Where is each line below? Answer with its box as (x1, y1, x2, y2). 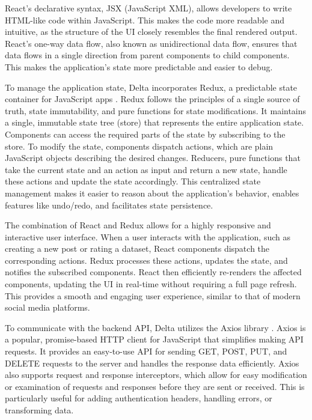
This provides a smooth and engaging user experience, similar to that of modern (5, 289, 301, 302)
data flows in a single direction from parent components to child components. (5, 49, 290, 61)
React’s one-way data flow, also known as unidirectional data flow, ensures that (5, 37, 298, 49)
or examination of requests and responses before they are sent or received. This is (5, 380, 305, 392)
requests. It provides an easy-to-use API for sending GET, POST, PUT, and (5, 345, 287, 358)
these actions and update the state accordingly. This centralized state (5, 175, 261, 187)
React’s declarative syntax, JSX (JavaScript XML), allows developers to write (5, 2, 292, 14)
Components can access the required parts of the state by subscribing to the (5, 127, 286, 140)
